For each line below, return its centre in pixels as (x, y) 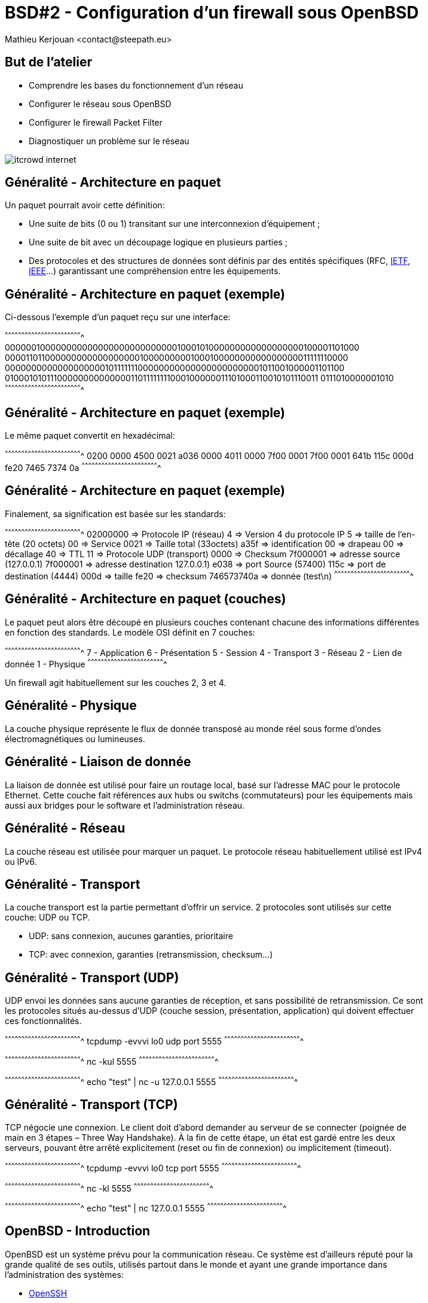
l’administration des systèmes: (64, 1274)
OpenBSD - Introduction (78, 1231)
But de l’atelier (49, 62)
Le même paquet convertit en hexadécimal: (90, 436)
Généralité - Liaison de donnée (98, 762)
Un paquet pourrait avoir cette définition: (85, 205)
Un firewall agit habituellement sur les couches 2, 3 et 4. (116, 683)
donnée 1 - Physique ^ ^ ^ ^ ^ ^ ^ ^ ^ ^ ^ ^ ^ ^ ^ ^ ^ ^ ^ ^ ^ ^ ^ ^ (86, 663)
